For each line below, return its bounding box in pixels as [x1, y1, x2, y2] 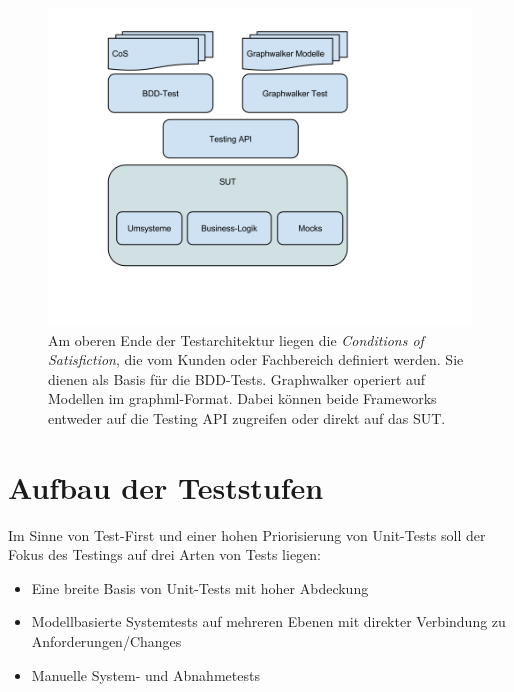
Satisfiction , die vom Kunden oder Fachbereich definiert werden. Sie [48, 349, 464, 370]
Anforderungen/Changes [31, 631, 182, 652]
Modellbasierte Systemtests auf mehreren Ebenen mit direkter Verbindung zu [31, 611, 506, 632]
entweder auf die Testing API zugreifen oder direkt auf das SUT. [48, 407, 446, 428]
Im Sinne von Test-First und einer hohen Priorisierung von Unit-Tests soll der [8, 524, 486, 545]
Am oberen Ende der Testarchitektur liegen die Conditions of [48, 329, 424, 350]
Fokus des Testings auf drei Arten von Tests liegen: [8, 544, 321, 565]
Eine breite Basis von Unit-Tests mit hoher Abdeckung [31, 577, 369, 598]
